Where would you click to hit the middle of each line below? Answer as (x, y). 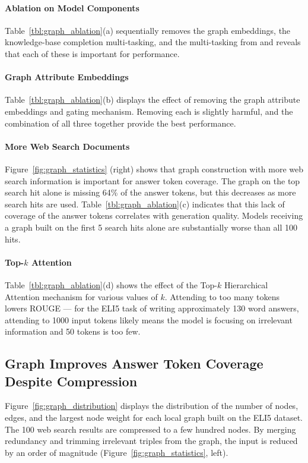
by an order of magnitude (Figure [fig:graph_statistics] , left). (117, 452)
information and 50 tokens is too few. (73, 331)
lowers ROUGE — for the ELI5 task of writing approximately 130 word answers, (152, 308)
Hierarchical (246, 284)
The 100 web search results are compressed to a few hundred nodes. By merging (150, 429)
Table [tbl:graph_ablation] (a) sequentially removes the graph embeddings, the (148, 30)
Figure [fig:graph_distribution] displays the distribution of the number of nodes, (152, 406)
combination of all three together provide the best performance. (120, 123)
